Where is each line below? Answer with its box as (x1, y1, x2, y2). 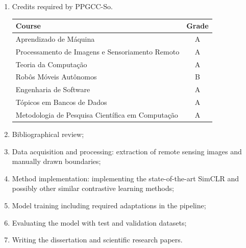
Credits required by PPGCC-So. (12, 1, 113, 11)
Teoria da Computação (15, 59, 87, 69)
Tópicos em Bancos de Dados (15, 97, 107, 107)
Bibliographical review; (12, 129, 84, 140)
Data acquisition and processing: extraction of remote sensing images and (12, 146, 242, 156)
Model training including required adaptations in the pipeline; (12, 200, 206, 211)
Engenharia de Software (15, 84, 90, 95)
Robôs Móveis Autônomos (15, 71, 97, 82)
